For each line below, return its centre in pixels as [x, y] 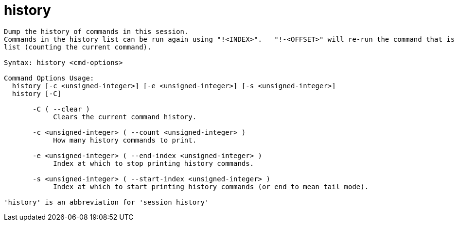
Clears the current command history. [125, 117]
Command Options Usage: [49, 78]
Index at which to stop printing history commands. [154, 163]
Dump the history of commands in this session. [96, 31]
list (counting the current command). [78, 47]
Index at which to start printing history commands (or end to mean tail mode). [211, 186]
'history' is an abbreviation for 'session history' [106, 202]
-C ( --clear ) [62, 109]
